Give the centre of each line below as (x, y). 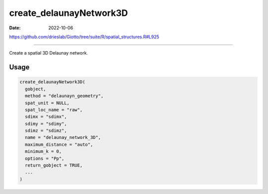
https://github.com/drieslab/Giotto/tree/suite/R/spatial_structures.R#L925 (84, 37)
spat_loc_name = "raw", (54, 110)
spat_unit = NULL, (47, 103)
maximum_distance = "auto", (59, 144)
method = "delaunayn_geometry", (64, 96)
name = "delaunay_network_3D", (63, 137)
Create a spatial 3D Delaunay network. (49, 53)
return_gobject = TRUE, (54, 165)
